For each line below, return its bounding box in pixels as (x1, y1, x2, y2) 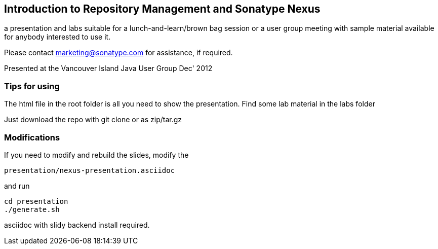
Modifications (4, 132, 60, 143)
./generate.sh (4, 205, 60, 214)
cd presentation (4, 197, 68, 205)
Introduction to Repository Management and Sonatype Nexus (4, 3, 321, 15)
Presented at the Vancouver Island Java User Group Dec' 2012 (4, 64, 213, 73)
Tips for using (4, 81, 60, 91)
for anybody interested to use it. (4, 32, 111, 42)
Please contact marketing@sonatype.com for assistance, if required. (4, 48, 233, 57)
